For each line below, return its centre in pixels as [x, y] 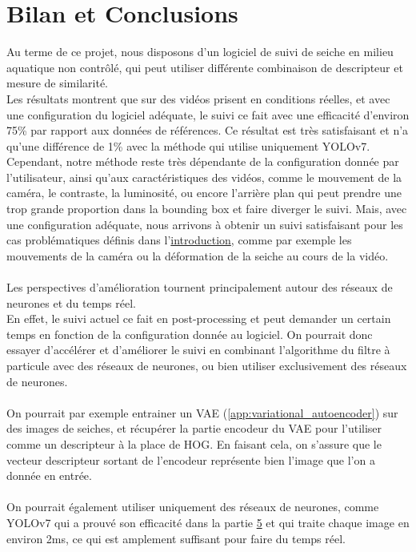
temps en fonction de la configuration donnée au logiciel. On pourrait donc [190, 334]
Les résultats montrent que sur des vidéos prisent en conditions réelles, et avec [198, 98]
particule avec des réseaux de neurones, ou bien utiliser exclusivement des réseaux [207, 365]
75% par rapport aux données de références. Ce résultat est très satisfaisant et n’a [208, 130]
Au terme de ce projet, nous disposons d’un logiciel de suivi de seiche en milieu [200, 52]
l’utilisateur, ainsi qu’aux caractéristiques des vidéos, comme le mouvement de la [204, 177]
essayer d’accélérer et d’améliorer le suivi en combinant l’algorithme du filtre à [198, 350]
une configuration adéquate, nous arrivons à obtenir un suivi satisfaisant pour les [205, 224]
